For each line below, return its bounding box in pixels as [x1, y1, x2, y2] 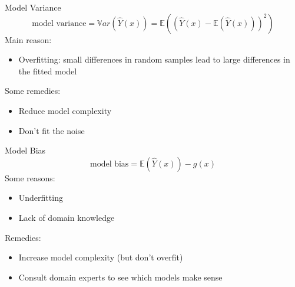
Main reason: [5, 33, 52, 45]
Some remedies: [5, 84, 61, 97]
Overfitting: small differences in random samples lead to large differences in [18, 53, 290, 66]
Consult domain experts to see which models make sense [18, 270, 223, 283]
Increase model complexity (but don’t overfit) [18, 251, 183, 263]
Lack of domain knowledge [18, 211, 115, 223]
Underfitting [18, 191, 63, 204]
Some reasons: [5, 171, 55, 184]
